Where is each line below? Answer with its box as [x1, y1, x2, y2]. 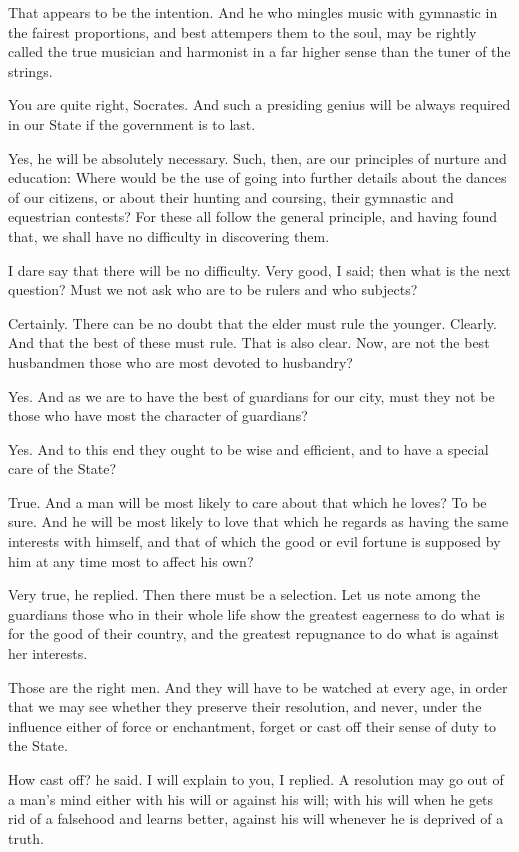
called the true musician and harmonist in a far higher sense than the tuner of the [8, 41, 511, 62]
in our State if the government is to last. [8, 113, 256, 134]
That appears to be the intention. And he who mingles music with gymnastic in [8, 2, 498, 22]
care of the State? [8, 458, 117, 479]
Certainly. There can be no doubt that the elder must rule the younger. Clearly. [8, 312, 497, 333]
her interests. [8, 643, 88, 664]
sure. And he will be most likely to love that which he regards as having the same [8, 511, 509, 532]
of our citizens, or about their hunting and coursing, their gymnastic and [8, 186, 454, 207]
